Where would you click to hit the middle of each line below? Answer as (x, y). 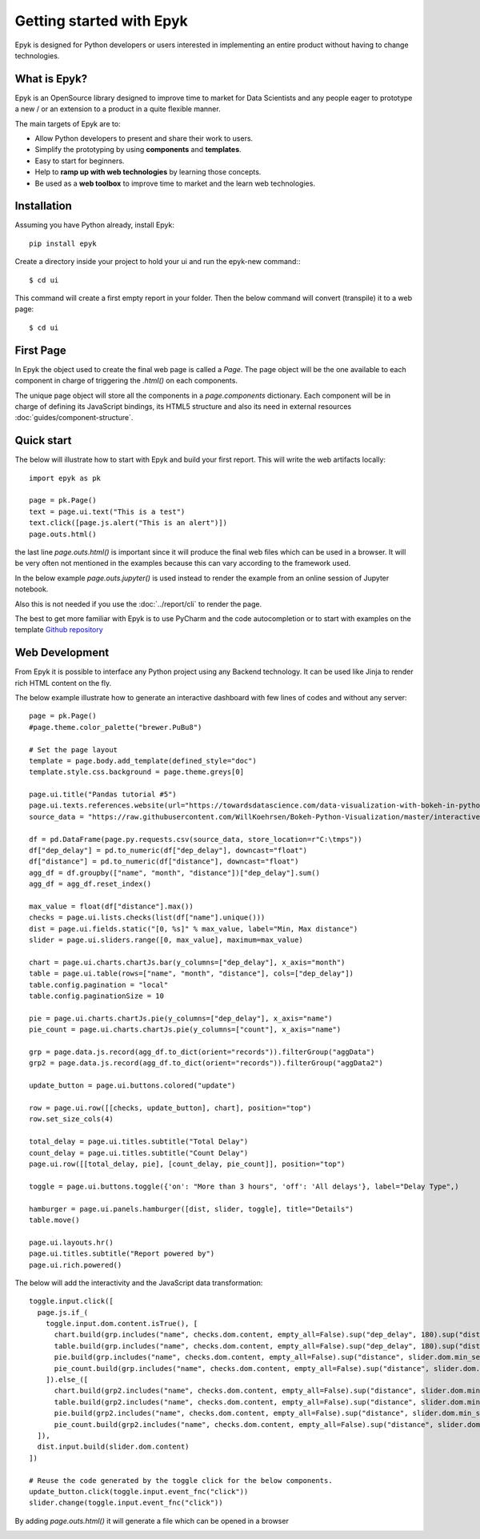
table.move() (54, 1220)
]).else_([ (67, 1380)
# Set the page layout (74, 749)
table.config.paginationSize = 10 (96, 996)
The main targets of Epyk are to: (68, 123)
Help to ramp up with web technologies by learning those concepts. (148, 172)
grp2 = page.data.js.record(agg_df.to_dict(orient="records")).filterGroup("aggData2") (206, 1063)
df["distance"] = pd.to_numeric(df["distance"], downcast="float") (164, 862)
